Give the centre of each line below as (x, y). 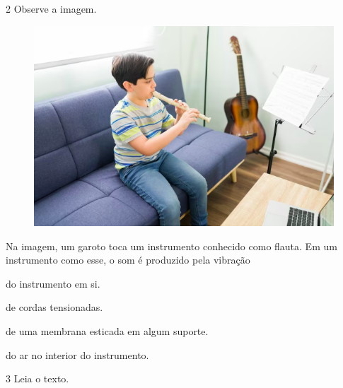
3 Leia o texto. (37, 378)
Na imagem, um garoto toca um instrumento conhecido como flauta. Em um (171, 246)
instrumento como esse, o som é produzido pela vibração (128, 260)
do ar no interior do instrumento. (77, 354)
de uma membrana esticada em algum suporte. (107, 330)
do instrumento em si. (53, 283)
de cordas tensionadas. (54, 307)
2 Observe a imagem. (51, 8)
